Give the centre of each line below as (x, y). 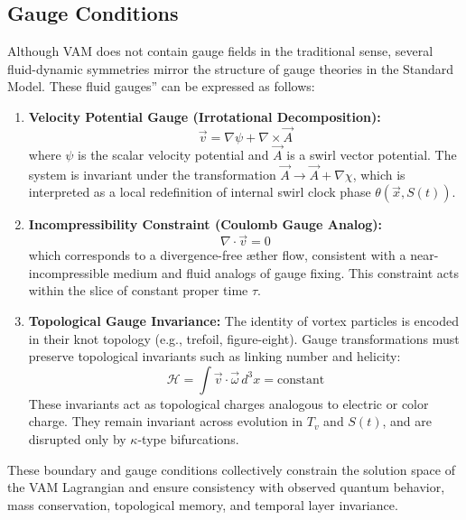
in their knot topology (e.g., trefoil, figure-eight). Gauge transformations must (244, 338)
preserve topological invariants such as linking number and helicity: (214, 356)
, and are (407, 421)
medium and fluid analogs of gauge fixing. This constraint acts (286, 272)
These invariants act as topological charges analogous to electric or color (228, 403)
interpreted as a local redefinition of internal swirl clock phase (200, 192)
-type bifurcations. (188, 438)
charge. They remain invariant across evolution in (166, 421)
